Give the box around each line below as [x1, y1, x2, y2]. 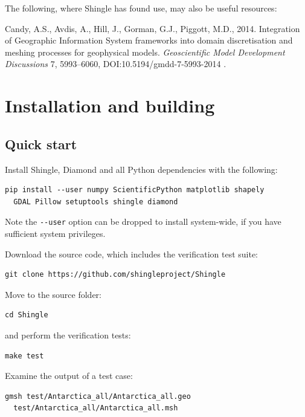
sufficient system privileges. [5, 227, 106, 239]
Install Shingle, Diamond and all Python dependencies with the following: [5, 163, 278, 175]
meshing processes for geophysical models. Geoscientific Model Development [5, 45, 285, 58]
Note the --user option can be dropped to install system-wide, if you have [5, 215, 281, 228]
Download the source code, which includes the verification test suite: [5, 247, 258, 260]
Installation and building [5, 93, 215, 118]
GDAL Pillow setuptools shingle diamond [13, 197, 178, 206]
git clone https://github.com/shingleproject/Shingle [5, 270, 226, 279]
